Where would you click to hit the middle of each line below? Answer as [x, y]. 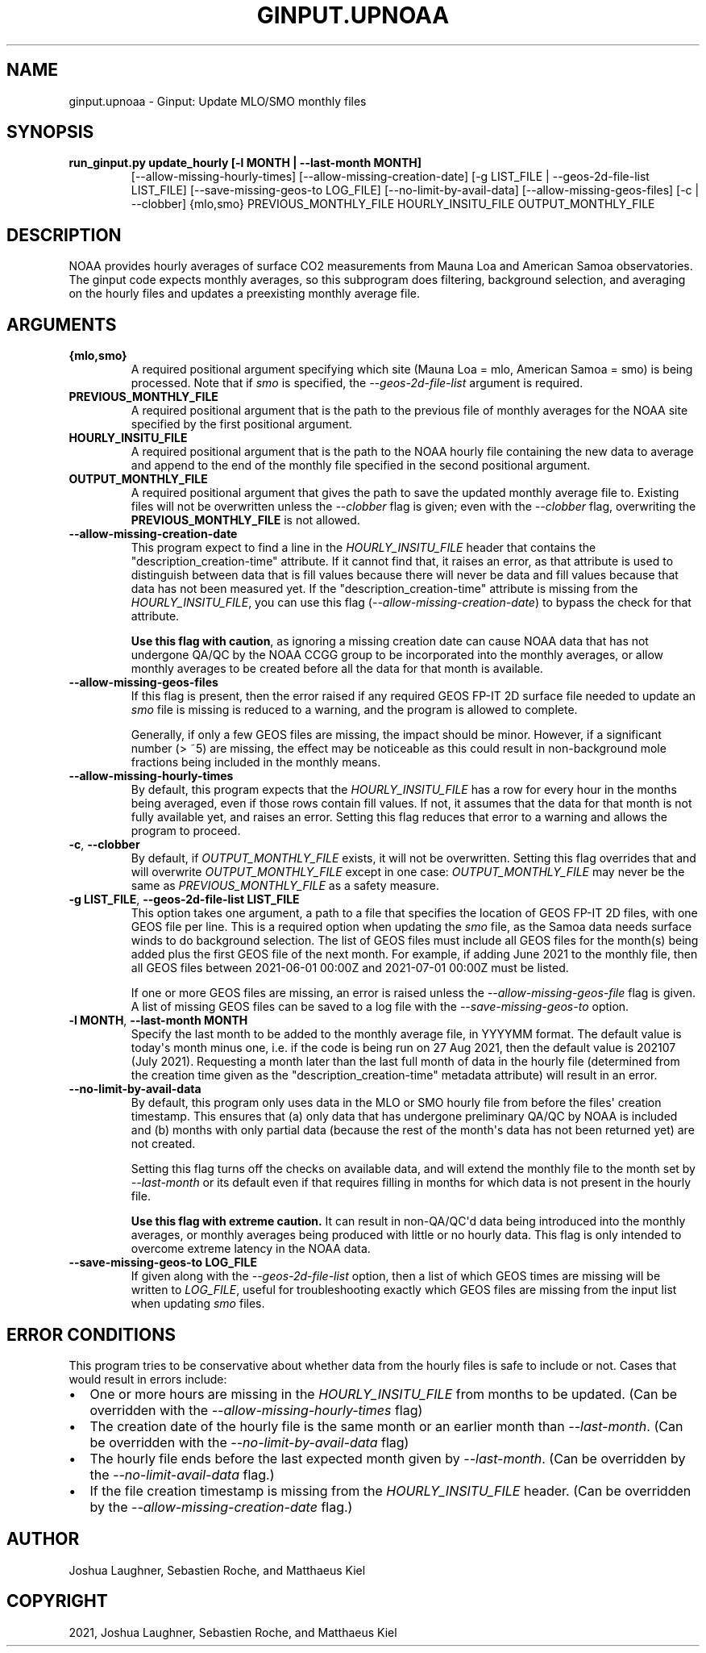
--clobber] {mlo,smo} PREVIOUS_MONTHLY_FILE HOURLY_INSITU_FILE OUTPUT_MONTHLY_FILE [393, 204]
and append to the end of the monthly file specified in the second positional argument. [361, 465]
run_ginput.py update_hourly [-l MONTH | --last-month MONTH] [245, 163]
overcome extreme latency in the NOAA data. [251, 1249]
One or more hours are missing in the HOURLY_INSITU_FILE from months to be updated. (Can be [384, 1394]
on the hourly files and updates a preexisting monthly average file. [245, 294]
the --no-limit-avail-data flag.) [182, 1474]
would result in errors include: [148, 1379]
